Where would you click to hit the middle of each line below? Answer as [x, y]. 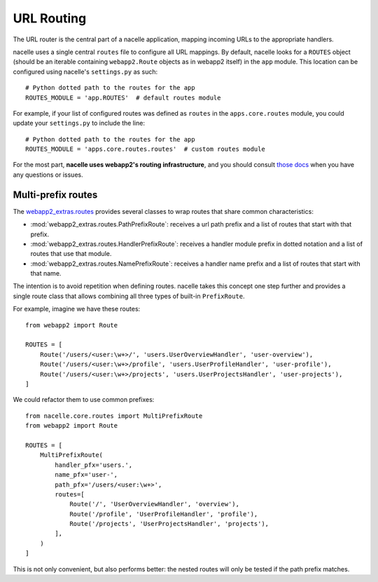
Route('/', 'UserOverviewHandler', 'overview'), [154, 504]
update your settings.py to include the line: [79, 123]
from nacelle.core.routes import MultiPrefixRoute [114, 416]
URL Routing [50, 18]
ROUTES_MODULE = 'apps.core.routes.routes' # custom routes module [145, 149]
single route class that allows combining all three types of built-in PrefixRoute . [129, 296]
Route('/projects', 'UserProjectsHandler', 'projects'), [169, 524]
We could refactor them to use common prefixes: [84, 400]
